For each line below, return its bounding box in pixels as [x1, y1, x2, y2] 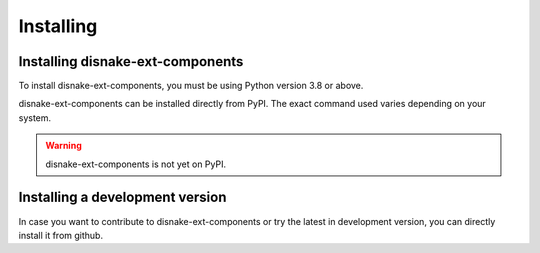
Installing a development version [18, 189, 227, 206]
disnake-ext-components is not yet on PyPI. [45, 158, 227, 170]
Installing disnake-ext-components [18, 53, 244, 70]
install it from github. [18, 229, 104, 241]
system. [18, 111, 52, 124]
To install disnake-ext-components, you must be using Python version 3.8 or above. [18, 80, 364, 92]
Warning [45, 140, 82, 152]
